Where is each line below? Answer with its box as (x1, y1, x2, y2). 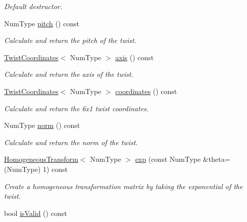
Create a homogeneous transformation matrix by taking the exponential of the (4, 181, 243, 191)
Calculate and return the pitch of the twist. (4, 35, 136, 46)
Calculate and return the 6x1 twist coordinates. (4, 103, 149, 113)
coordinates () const (115, 85, 177, 96)
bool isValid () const (4, 207, 67, 218)
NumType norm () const (4, 120, 80, 130)
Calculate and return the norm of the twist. (4, 137, 138, 147)
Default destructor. (4, 1, 63, 11)
